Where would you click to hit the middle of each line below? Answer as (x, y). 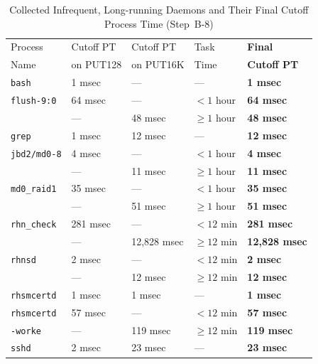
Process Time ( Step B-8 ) (159, 23)
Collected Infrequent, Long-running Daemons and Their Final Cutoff (159, 9)
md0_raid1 (34, 189)
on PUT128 (97, 64)
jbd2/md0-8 (36, 154)
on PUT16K (158, 64)
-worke (26, 331)
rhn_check (34, 225)
